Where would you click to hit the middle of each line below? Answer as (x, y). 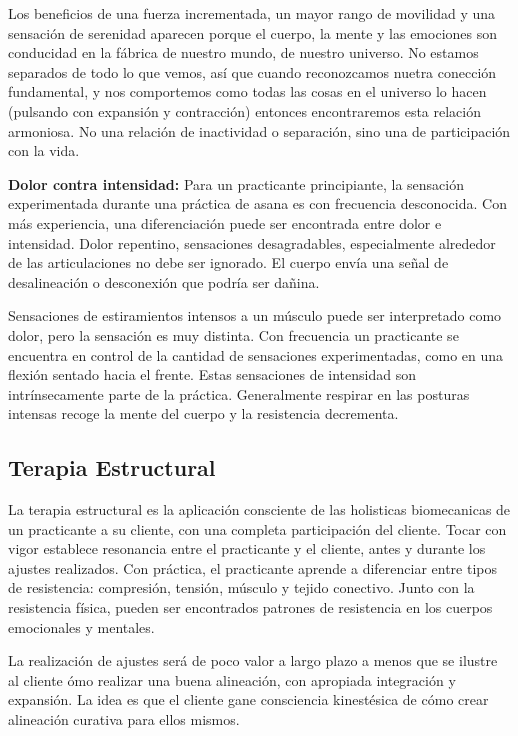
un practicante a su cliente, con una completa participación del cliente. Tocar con (257, 528)
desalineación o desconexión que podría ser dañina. (164, 281)
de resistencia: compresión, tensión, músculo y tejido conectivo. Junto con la (241, 587)
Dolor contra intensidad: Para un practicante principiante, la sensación (236, 183)
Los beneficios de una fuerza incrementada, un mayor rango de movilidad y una (252, 13)
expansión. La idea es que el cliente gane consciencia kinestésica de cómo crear (248, 699)
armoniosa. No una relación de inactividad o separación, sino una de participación (259, 130)
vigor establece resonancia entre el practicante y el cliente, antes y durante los (247, 548)
